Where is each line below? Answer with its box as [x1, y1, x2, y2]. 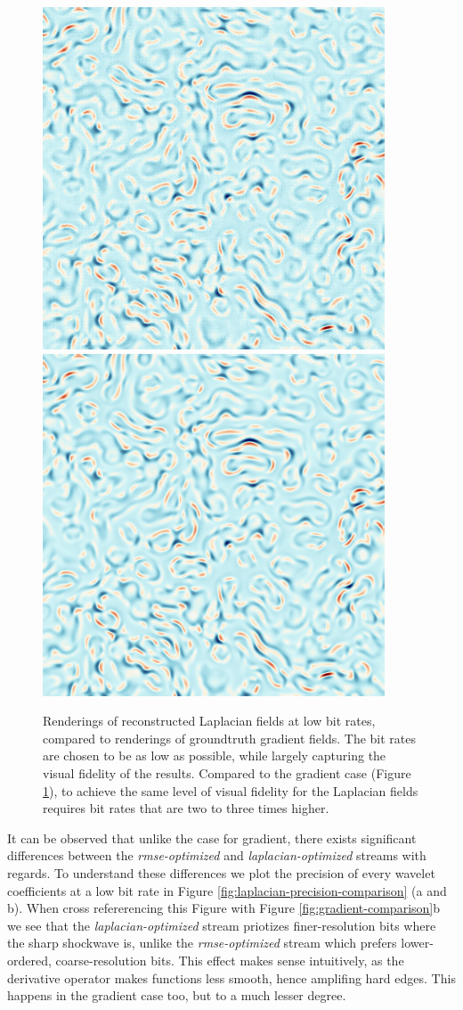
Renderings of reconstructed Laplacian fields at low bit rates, [43, 711, 376, 730]
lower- [401, 933, 434, 952]
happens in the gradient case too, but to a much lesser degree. [7, 986, 346, 1005]
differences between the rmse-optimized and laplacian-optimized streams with [7, 846, 426, 865]
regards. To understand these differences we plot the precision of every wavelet [7, 863, 435, 882]
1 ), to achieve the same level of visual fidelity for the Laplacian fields [43, 781, 418, 800]
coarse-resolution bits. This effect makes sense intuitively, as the [55, 950, 404, 969]
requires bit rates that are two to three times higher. [43, 799, 329, 817]
